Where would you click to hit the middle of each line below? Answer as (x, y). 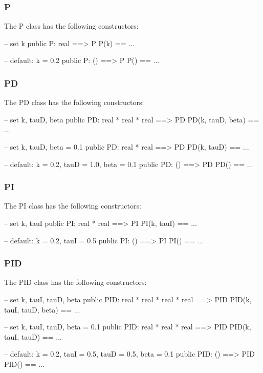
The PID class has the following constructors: (75, 282)
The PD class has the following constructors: (74, 102)
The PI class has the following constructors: (73, 206)
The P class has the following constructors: (71, 26)
